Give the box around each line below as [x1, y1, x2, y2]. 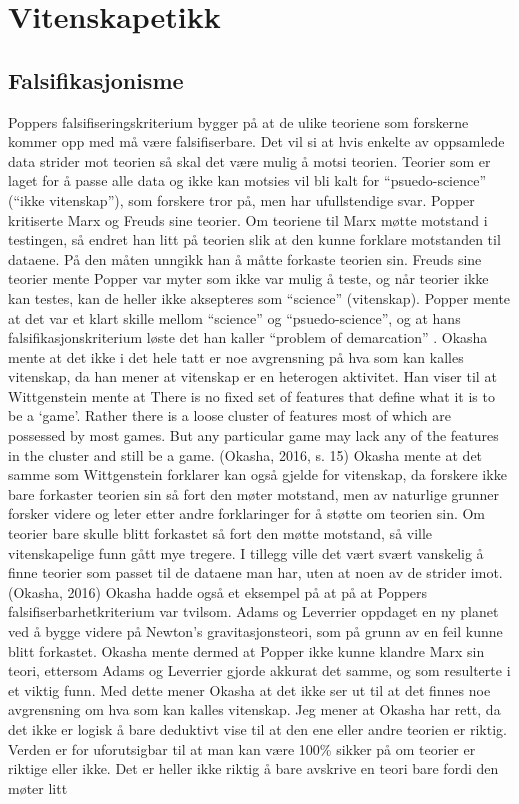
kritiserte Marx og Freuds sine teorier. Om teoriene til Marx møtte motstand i [8, 209, 488, 230]
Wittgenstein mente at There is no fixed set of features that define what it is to [8, 385, 495, 406]
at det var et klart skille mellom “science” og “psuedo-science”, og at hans [8, 307, 461, 328]
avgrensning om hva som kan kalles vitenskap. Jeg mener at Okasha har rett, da [8, 699, 501, 720]
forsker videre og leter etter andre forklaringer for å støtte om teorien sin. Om [8, 503, 486, 524]
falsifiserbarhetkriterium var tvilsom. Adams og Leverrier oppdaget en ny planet [8, 601, 499, 622]
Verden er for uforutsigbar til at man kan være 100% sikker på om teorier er [8, 738, 476, 759]
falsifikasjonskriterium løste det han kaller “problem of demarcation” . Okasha [8, 327, 488, 348]
